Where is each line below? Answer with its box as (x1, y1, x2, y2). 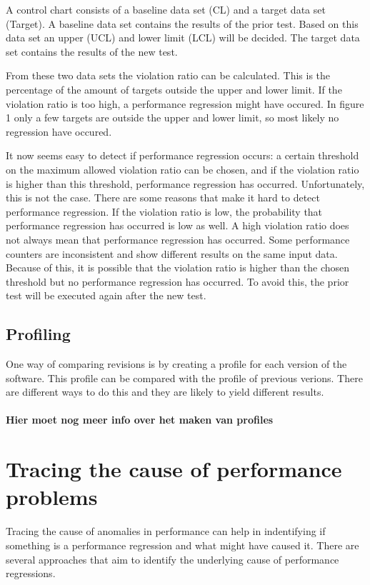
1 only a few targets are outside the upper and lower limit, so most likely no (6, 110, 339, 125)
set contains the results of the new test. (6, 44, 178, 59)
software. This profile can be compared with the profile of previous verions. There (6, 370, 363, 385)
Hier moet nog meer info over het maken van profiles (6, 412, 274, 427)
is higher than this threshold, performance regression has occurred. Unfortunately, (6, 176, 365, 191)
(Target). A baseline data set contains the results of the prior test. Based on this (6, 16, 359, 31)
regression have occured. (6, 124, 112, 139)
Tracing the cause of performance (6, 454, 342, 484)
